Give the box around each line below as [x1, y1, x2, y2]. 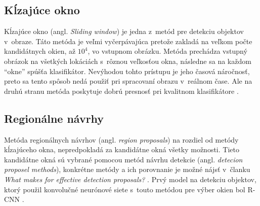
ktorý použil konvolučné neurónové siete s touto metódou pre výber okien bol [4, 184, 245, 194]
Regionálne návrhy [4, 110, 104, 126]
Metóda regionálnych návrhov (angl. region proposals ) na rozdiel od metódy [4, 134, 239, 145]
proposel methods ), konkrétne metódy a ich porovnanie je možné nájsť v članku [4, 164, 250, 175]
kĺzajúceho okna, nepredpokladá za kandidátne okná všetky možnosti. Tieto [4, 144, 239, 155]
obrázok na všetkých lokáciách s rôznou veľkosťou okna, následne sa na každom [4, 55, 251, 66]
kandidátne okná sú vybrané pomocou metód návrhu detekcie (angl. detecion [4, 154, 243, 164]
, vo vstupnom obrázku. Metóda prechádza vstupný [88, 46, 247, 56]
